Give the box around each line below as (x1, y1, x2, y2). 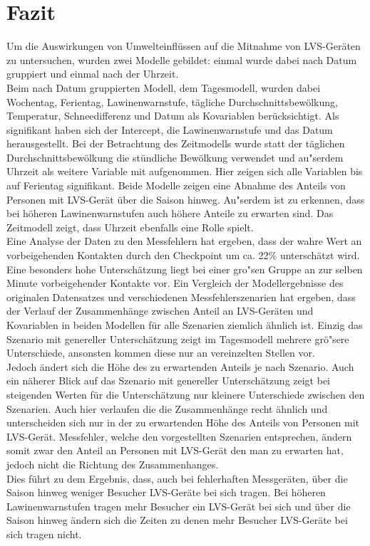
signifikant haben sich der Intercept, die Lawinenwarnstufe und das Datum (6, 122, 333, 137)
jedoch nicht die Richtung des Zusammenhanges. (6, 456, 219, 471)
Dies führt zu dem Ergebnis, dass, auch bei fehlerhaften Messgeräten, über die (6, 471, 348, 485)
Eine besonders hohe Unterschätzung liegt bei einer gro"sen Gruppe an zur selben (6, 261, 363, 276)
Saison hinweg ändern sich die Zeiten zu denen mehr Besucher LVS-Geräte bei (6, 513, 348, 527)
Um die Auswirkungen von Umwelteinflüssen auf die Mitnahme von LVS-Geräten (6, 38, 361, 53)
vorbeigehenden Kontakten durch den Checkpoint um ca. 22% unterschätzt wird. (6, 248, 360, 263)
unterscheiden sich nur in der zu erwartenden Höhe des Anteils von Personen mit (6, 415, 360, 430)
